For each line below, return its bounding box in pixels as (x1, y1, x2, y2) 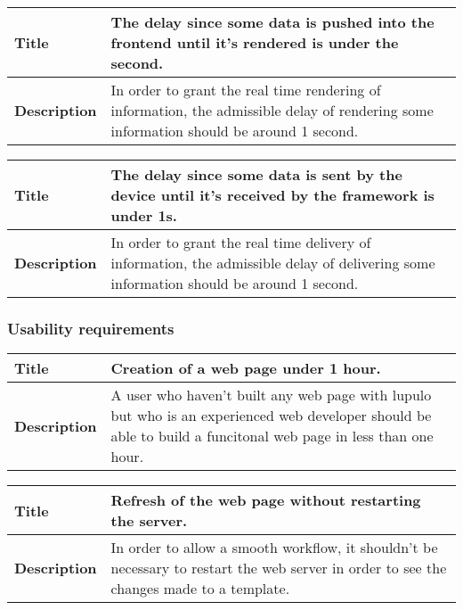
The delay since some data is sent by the (110, 164, 402, 185)
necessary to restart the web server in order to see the (110, 557, 447, 579)
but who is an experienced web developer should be (110, 405, 432, 426)
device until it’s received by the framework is (110, 185, 435, 205)
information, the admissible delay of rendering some (110, 100, 434, 120)
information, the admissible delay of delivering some (110, 252, 435, 273)
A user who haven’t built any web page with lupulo (110, 384, 432, 406)
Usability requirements (7, 317, 175, 339)
